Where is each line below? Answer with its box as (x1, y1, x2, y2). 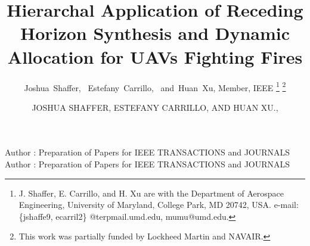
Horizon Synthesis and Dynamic (20, 21, 290, 45)
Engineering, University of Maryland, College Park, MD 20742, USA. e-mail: (18, 198, 299, 211)
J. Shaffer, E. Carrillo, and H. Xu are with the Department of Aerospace (18, 186, 284, 199)
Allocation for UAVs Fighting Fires (7, 44, 303, 68)
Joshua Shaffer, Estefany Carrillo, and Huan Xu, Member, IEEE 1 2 (24, 79, 286, 94)
